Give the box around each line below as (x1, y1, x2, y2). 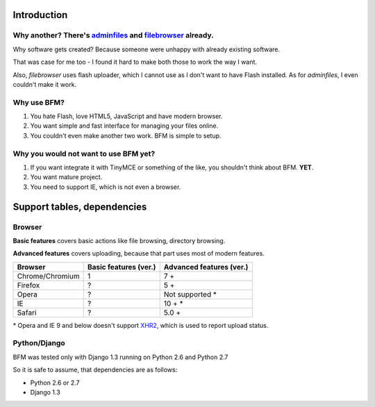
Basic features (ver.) (87, 262, 156, 272)
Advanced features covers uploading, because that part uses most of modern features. (12, 249, 265, 258)
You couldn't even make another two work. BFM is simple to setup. (30, 131, 222, 140)
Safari (17, 308, 37, 317)
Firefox (17, 280, 40, 290)
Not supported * (163, 289, 217, 299)
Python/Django (12, 338, 65, 348)
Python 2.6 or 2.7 (30, 379, 80, 387)
